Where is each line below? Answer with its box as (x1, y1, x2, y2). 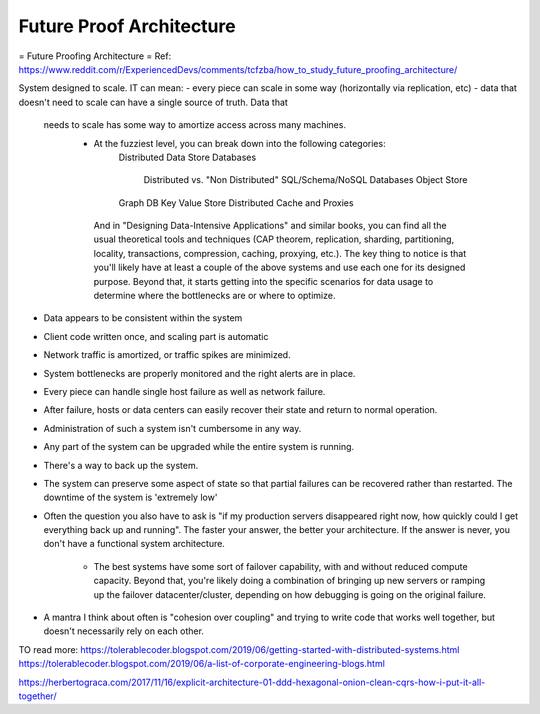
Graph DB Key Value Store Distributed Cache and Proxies (118, 196, 354, 209)
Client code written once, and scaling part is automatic (43, 330, 269, 342)
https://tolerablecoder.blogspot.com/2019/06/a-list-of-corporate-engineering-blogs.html (18, 658, 385, 670)
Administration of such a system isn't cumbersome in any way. (43, 422, 302, 434)
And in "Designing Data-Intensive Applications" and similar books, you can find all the (93, 220, 447, 232)
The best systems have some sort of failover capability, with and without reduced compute (93, 560, 469, 572)
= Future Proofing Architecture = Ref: (18, 50, 172, 62)
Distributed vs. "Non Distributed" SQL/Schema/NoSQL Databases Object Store (143, 174, 468, 186)
